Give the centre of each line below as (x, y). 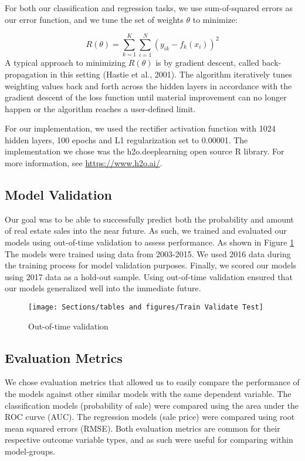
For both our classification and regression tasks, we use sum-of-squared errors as (149, 8)
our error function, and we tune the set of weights (94, 19)
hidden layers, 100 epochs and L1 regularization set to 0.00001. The (126, 139)
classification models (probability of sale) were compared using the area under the (152, 405)
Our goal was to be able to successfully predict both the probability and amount (149, 219)
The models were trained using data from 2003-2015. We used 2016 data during (148, 253)
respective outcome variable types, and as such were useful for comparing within (149, 440)
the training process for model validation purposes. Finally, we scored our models (151, 265)
